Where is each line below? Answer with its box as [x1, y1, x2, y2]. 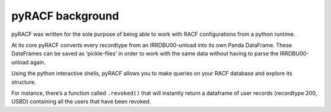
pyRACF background [11, 9, 120, 23]
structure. [11, 78, 36, 85]
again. [29, 58, 46, 66]
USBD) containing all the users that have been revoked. [11, 98, 151, 105]
